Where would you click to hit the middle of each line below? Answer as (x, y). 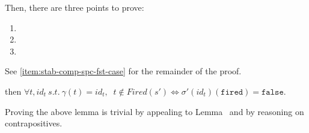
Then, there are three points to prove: (75, 7)
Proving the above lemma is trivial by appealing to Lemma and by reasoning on (154, 111)
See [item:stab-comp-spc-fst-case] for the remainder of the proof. (123, 71)
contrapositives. (34, 123)
